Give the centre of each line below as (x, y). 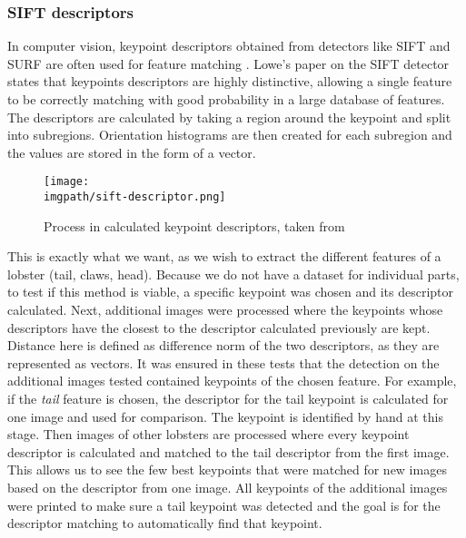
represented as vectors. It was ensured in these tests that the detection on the (223, 362)
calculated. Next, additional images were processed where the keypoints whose (225, 310)
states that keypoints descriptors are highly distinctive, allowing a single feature (230, 81)
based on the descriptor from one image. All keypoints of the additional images (228, 487)
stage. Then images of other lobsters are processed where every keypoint (208, 434)
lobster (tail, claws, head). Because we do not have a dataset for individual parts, (233, 274)
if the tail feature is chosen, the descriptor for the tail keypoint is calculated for (228, 399)
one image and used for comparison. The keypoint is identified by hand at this (225, 416)
